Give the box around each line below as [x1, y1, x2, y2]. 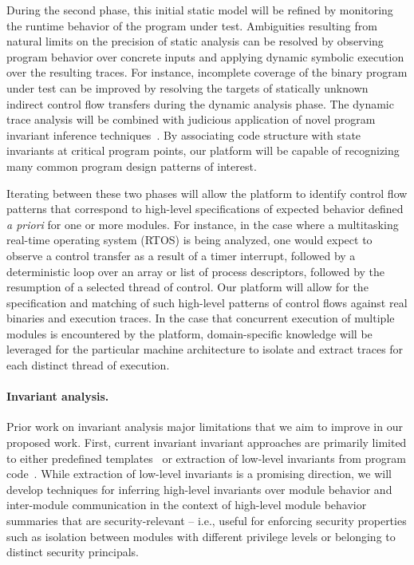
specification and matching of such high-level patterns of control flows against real [6, 294, 408, 310]
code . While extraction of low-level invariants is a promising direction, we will [6, 465, 392, 482]
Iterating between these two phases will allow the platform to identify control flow [6, 184, 408, 201]
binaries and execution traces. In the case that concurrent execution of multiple [6, 310, 395, 326]
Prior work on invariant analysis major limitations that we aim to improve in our [6, 418, 403, 435]
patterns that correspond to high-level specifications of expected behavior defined [6, 200, 404, 217]
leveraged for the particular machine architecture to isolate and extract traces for [6, 341, 404, 358]
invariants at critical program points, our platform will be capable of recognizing [6, 142, 400, 159]
